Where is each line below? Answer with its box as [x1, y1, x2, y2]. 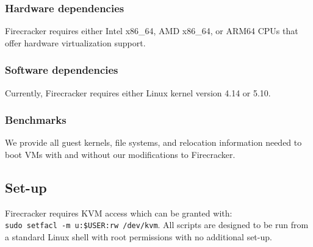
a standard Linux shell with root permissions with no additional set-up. [5, 231, 272, 243]
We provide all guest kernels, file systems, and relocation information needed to [5, 136, 302, 149]
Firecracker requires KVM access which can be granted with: [5, 206, 232, 219]
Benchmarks [5, 112, 67, 127]
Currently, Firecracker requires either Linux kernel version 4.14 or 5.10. [5, 86, 271, 99]
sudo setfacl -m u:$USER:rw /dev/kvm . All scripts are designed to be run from [5, 218, 309, 231]
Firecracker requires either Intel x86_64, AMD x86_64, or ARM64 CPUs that [5, 24, 298, 37]
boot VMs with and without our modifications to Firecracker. [5, 148, 236, 161]
